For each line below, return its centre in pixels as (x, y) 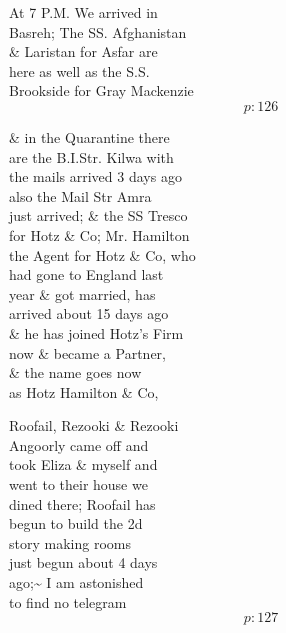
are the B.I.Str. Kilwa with (91, 156)
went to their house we (78, 484)
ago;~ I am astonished (76, 582)
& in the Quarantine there (89, 136)
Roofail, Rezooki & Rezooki (94, 425)
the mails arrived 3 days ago (95, 176)
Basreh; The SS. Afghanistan (98, 31)
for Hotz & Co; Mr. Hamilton (99, 234)
